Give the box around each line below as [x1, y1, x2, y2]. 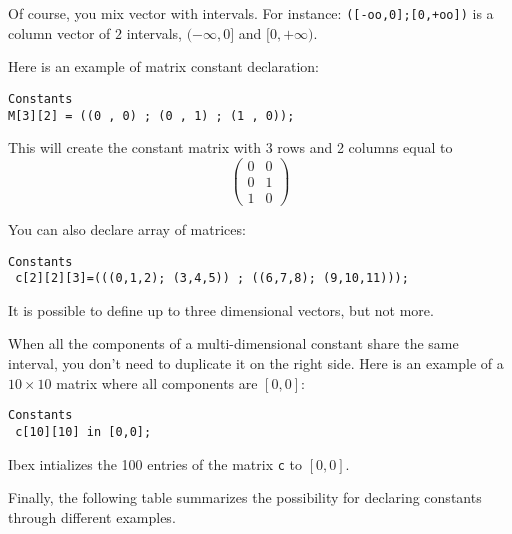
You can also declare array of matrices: [8, 218, 246, 239]
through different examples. [8, 506, 176, 527]
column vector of [8, 22, 111, 43]
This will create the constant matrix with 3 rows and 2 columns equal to [8, 137, 453, 158]
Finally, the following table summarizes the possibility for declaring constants [8, 487, 482, 508]
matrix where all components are [56, 372, 258, 393]
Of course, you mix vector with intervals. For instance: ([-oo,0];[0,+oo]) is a [8, 3, 494, 23]
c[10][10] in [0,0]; [15, 424, 152, 439]
